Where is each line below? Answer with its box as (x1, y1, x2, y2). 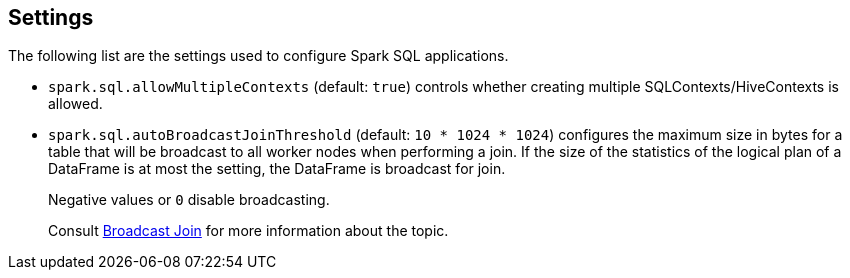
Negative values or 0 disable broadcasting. (48, 191, 330, 209)
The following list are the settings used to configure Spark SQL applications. (8, 47, 509, 65)
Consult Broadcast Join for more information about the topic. (48, 222, 449, 240)
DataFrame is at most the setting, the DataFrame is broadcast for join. (48, 160, 506, 178)
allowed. (48, 95, 103, 113)
